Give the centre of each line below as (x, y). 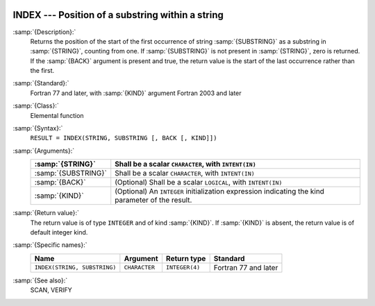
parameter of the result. (153, 200)
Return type (186, 258)
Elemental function (57, 115)
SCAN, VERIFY (51, 290)
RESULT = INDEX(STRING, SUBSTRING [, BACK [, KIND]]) (124, 138)
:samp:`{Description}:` (44, 32)
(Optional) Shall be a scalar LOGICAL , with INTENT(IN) (199, 182)
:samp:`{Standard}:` (41, 83)
